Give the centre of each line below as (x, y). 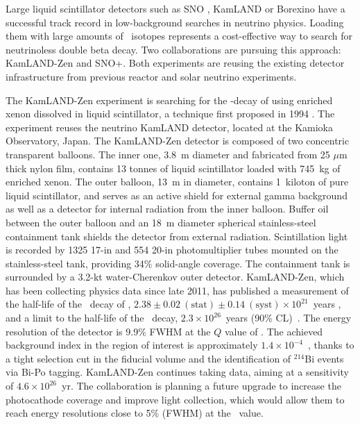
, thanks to (331, 345)
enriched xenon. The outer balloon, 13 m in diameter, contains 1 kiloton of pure (177, 182)
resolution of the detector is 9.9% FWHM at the (108, 331)
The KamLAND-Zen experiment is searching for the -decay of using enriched (169, 100)
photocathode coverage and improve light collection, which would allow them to (175, 399)
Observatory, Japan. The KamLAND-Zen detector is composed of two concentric (178, 141)
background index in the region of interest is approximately (132, 345)
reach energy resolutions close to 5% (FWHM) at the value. (135, 413)
